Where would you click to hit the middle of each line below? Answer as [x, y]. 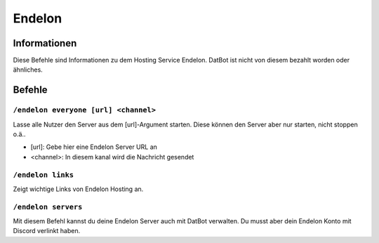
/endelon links [43, 175]
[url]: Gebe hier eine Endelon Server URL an [94, 147]
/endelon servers [48, 207]
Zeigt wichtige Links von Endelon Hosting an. [78, 189]
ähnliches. [28, 70]
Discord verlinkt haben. [47, 231]
